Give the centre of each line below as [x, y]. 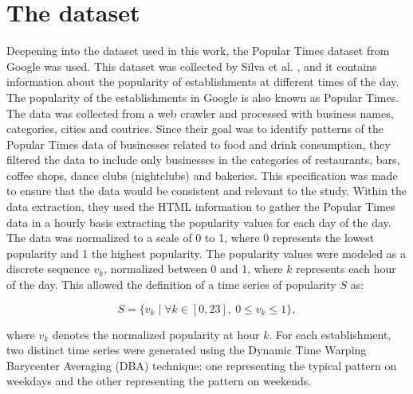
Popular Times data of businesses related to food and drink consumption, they [199, 144]
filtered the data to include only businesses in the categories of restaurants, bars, [203, 160]
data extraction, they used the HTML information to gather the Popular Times [201, 207]
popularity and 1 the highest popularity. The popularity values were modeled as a [206, 253]
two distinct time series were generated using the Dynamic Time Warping [187, 350]
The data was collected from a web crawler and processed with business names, [200, 113]
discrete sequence [48, 269]
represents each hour [346, 269]
